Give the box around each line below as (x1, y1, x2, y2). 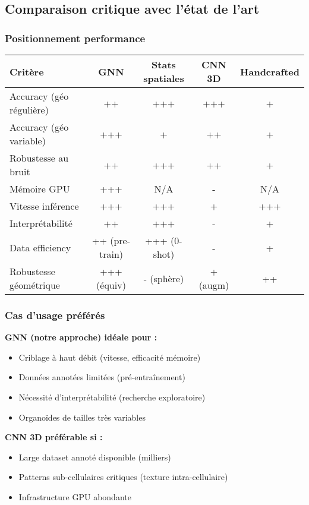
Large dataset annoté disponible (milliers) (18, 450, 171, 463)
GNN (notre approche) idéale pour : (5, 331, 157, 343)
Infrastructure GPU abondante (18, 490, 131, 503)
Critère (10, 64, 44, 78)
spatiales (143, 71, 184, 85)
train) (99, 247, 124, 261)
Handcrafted (240, 64, 299, 78)
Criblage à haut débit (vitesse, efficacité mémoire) (18, 351, 201, 363)
